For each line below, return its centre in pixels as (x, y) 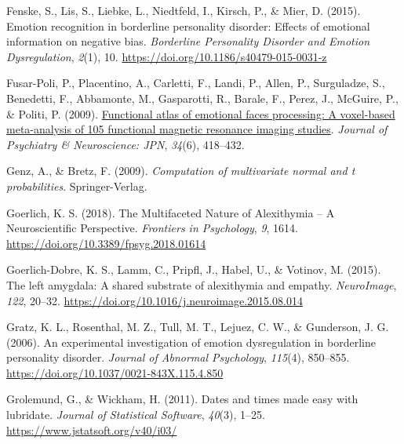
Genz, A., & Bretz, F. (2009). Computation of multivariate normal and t (181, 171)
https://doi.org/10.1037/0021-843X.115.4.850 (115, 372)
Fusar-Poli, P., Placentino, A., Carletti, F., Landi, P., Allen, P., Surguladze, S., (196, 83)
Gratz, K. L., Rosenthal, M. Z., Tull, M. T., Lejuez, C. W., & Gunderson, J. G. (198, 327)
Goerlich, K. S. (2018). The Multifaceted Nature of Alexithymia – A (171, 212)
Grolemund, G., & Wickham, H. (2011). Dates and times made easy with (182, 399)
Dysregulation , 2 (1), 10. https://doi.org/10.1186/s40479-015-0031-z (167, 56)
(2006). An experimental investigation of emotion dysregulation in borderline (191, 342)
